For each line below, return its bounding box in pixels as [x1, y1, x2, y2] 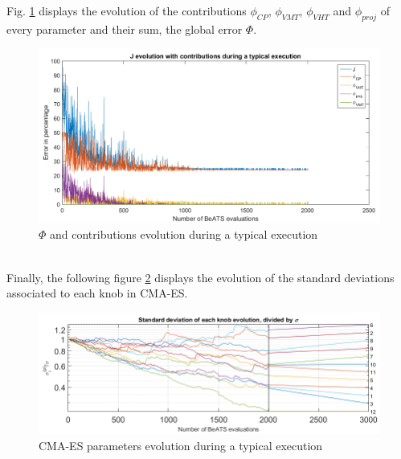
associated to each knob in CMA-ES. [6, 285, 188, 301]
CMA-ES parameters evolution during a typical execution [39, 436, 323, 453]
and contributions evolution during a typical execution [50, 226, 318, 243]
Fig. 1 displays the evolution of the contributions [6, 2, 247, 18]
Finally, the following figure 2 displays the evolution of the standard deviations [6, 268, 395, 285]
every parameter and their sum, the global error [6, 20, 243, 37]
